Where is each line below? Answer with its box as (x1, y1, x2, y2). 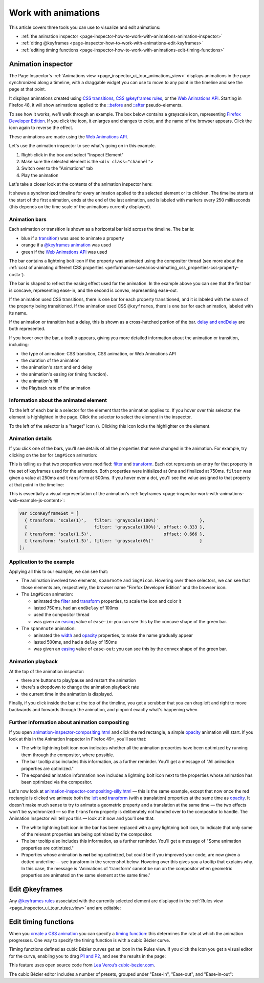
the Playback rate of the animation (21, 385, 90, 391)
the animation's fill (21, 378, 59, 384)
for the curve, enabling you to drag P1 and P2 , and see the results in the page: (9, 953, 166, 959)
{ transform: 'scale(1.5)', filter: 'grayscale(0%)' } (24, 538, 203, 544)
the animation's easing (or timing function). (21, 371, 108, 377)
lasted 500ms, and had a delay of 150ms (33, 639, 117, 645)
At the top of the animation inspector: (9, 668, 84, 674)
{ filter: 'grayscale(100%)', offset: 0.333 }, (24, 524, 205, 530)
